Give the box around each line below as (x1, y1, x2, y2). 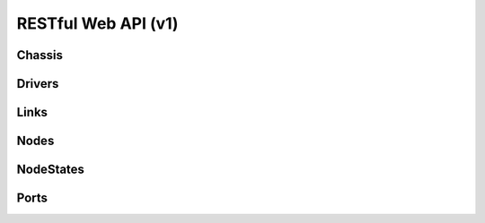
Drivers (16, 76, 59, 91)
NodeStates (16, 162, 85, 177)
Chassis (16, 47, 63, 63)
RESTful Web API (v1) (16, 13, 179, 33)
